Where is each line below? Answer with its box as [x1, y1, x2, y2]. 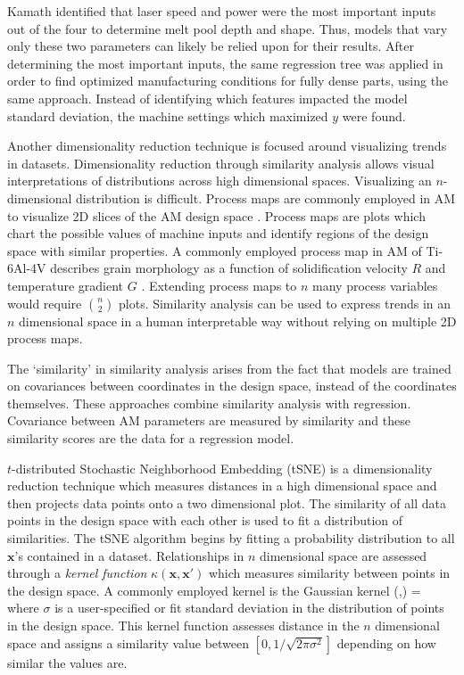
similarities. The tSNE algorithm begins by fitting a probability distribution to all [7, 529, 455, 547]
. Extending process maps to [141, 276, 297, 294]
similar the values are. [7, 653, 128, 671]
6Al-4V [7, 259, 46, 277]
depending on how [336, 633, 436, 652]
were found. [342, 106, 406, 125]
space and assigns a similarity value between [7, 633, 250, 652]
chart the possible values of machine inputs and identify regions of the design [7, 224, 429, 243]
